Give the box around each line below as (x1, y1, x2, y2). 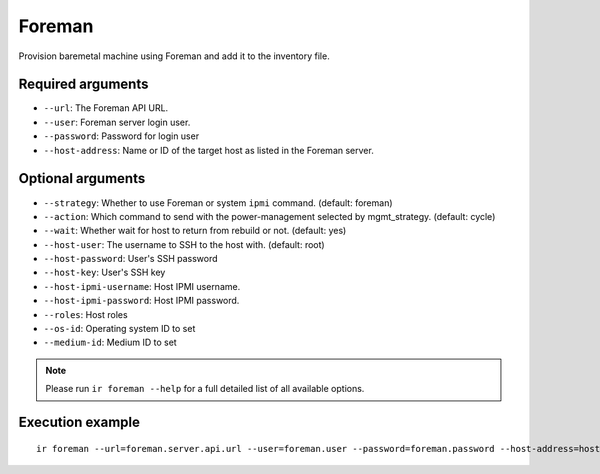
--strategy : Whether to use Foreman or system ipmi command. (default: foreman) (43, 196, 394, 209)
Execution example (18, 414, 140, 431)
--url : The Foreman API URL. (43, 102, 169, 114)
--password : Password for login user (43, 130, 200, 142)
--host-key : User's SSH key (43, 266, 166, 279)
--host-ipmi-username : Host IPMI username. (43, 280, 241, 292)
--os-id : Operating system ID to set (43, 323, 196, 335)
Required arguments (18, 76, 149, 93)
